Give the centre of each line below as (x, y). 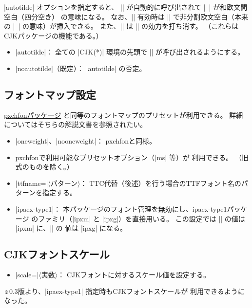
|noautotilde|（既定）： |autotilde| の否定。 (81, 68)
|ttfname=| (32, 183)
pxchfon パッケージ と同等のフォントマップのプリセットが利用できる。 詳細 (124, 115)
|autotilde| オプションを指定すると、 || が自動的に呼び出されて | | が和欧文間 (126, 7)
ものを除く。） (51, 167)
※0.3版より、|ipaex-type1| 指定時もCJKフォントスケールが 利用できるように (124, 291)
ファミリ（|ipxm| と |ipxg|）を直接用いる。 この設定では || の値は (142, 218)
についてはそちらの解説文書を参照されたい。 (76, 124)
